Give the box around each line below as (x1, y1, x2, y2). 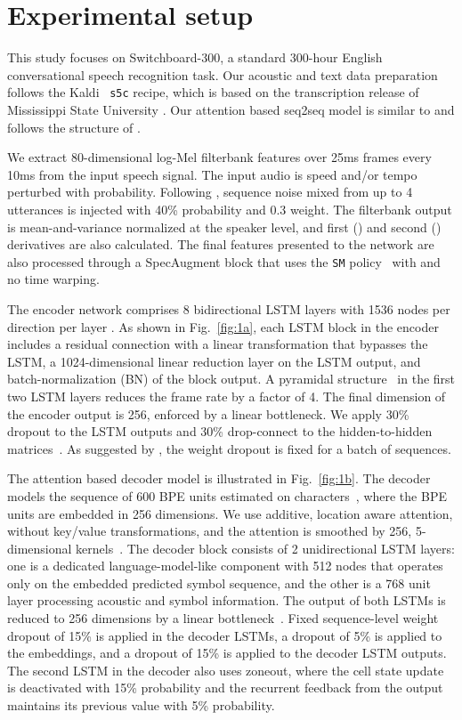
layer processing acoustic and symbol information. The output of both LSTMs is (7, 591, 446, 610)
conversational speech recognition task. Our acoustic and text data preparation (7, 65, 438, 84)
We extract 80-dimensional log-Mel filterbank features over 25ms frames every (7, 148, 432, 166)
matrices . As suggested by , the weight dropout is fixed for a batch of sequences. (7, 439, 451, 457)
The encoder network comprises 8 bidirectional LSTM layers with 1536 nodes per (7, 299, 450, 318)
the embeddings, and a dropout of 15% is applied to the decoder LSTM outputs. (7, 643, 447, 662)
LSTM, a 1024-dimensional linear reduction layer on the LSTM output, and (7, 352, 421, 370)
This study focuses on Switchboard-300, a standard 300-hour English (7, 48, 383, 67)
